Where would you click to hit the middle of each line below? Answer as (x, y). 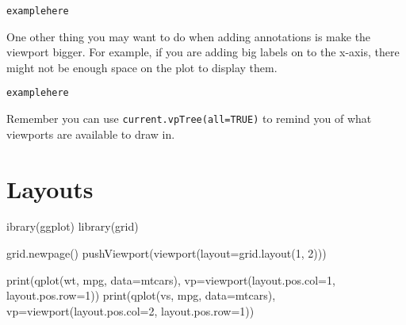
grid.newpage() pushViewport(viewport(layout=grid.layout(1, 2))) (167, 253)
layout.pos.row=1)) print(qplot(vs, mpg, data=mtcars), (141, 295)
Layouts (50, 188)
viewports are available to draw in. (91, 134)
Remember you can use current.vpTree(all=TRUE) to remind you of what (189, 119)
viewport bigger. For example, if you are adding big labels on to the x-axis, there (203, 52)
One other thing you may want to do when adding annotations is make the (189, 36)
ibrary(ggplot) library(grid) (73, 226)
